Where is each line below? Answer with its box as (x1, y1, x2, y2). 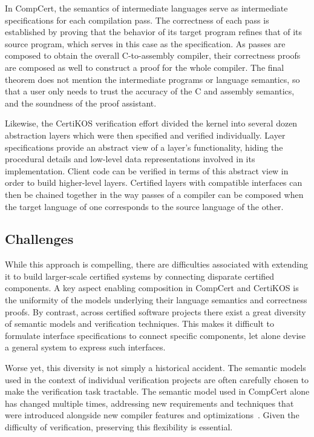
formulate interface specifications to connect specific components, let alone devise (5, 329, 306, 341)
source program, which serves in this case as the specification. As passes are (5, 37, 286, 50)
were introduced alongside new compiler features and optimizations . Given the (5, 409, 299, 421)
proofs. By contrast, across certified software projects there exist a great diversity (5, 305, 306, 318)
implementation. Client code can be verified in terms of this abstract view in (5, 164, 289, 177)
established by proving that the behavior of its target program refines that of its (5, 25, 303, 38)
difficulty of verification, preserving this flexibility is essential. (5, 421, 233, 433)
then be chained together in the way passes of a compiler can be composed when (5, 188, 304, 200)
